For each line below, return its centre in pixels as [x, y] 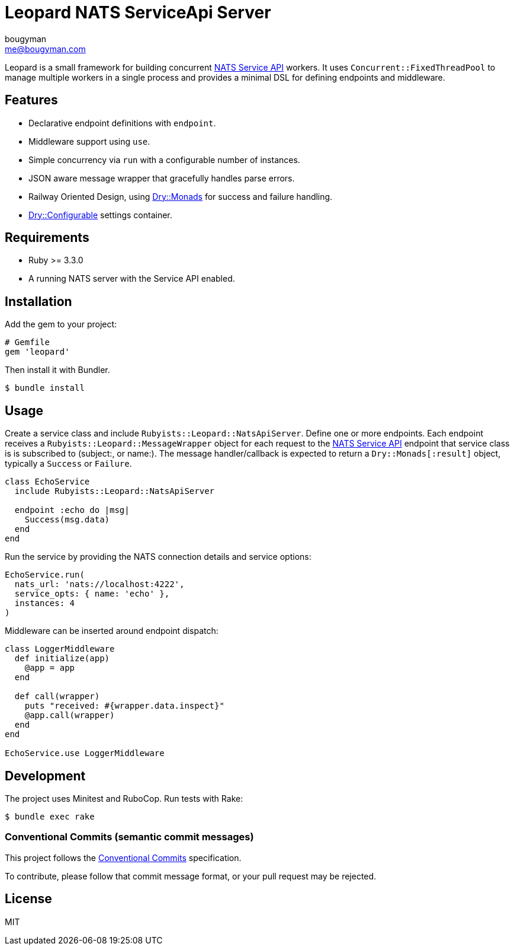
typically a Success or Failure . [68, 464]
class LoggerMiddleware [60, 649]
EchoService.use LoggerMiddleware [85, 753]
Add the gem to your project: [61, 324]
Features [31, 100]
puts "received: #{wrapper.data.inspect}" [124, 706]
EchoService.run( [45, 575]
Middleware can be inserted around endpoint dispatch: [112, 631]
